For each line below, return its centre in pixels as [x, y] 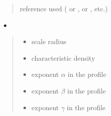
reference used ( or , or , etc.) [64, 8]
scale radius [49, 41]
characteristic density [63, 58]
